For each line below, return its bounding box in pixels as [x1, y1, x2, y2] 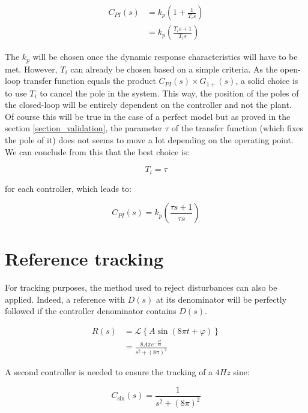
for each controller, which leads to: [5, 182, 131, 194]
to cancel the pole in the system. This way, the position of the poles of [40, 86, 299, 99]
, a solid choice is [235, 74, 298, 87]
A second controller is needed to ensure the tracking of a [5, 366, 213, 378]
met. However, [5, 62, 58, 75]
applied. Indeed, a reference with [5, 293, 125, 305]
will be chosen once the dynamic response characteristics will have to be [32, 50, 298, 63]
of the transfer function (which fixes [171, 122, 303, 134]
